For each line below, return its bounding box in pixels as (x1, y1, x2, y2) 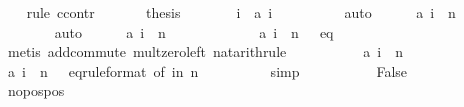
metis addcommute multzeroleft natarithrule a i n (7, 41, 403, 62)
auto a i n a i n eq (54, 21, 334, 42)
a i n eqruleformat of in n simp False (7, 60, 408, 81)
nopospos (7, 80, 65, 101)
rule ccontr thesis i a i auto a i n (26, 2, 456, 22)
